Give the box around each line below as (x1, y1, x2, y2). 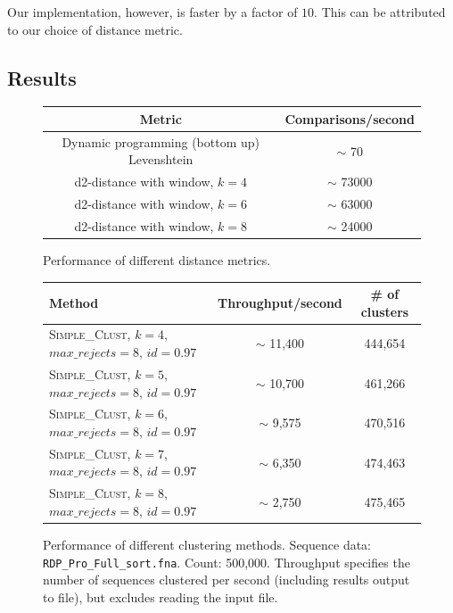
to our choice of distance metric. (7, 20, 183, 38)
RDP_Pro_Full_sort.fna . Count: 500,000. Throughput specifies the (43, 552, 410, 571)
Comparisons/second (284, 109, 415, 128)
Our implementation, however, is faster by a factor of (7, 3, 298, 21)
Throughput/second (218, 293, 342, 311)
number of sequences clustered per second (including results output (43, 570, 410, 589)
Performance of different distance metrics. (43, 250, 271, 269)
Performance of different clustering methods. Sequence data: (43, 534, 372, 553)
